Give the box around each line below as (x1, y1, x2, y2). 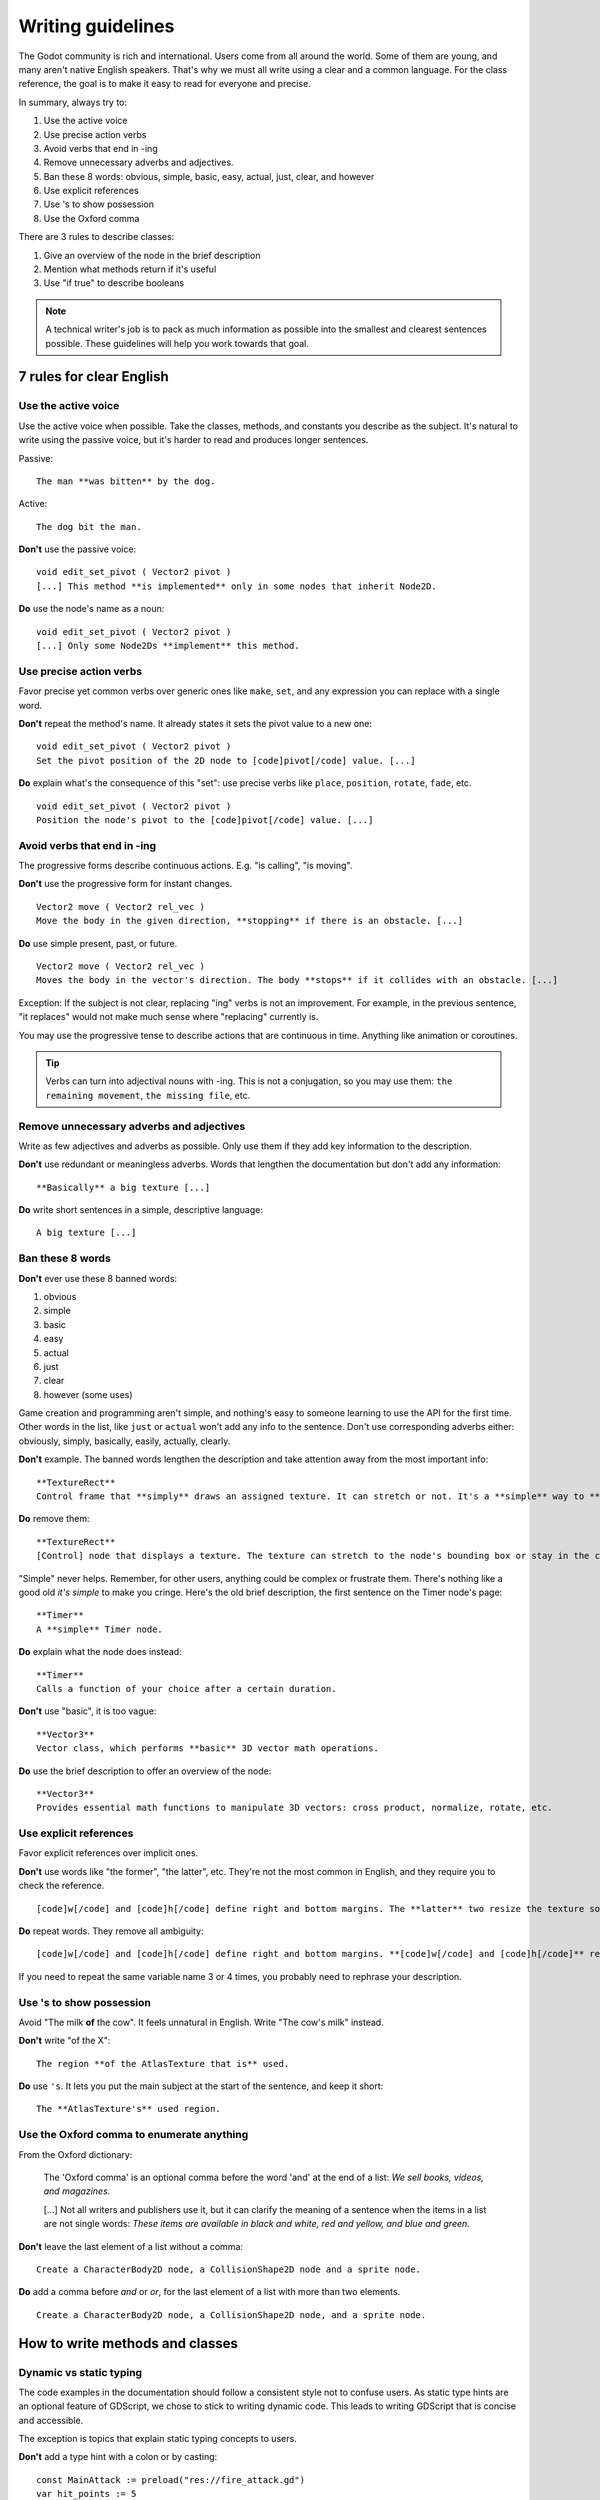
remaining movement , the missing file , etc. (45, 1089, 251, 1101)
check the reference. (18, 1880, 105, 1892)
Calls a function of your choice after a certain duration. (36, 1683, 337, 1694)
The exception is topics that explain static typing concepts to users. (18, 2433, 297, 2445)
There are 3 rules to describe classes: (18, 231, 175, 243)
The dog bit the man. (36, 521, 142, 532)
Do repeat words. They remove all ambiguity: (18, 1925, 204, 1937)
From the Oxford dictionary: (18, 2148, 133, 2160)
